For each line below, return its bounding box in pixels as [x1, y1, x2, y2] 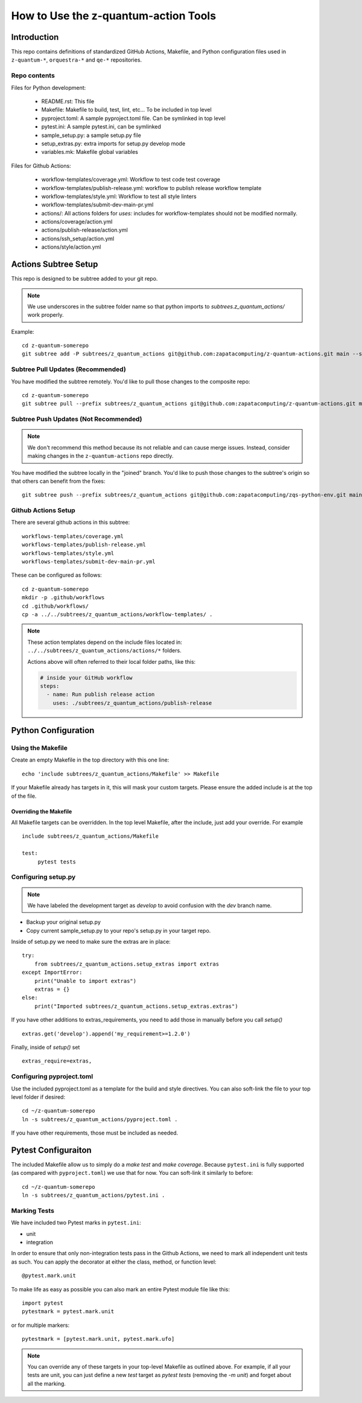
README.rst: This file [41, 97, 95, 105]
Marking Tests [11, 1206, 54, 1215]
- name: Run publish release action [46, 691, 155, 698]
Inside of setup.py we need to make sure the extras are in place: [11, 938, 171, 946]
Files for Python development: [11, 84, 86, 91]
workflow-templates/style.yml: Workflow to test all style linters [41, 192, 197, 200]
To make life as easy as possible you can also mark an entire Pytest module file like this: [11, 1285, 230, 1293]
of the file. [11, 792, 37, 800]
